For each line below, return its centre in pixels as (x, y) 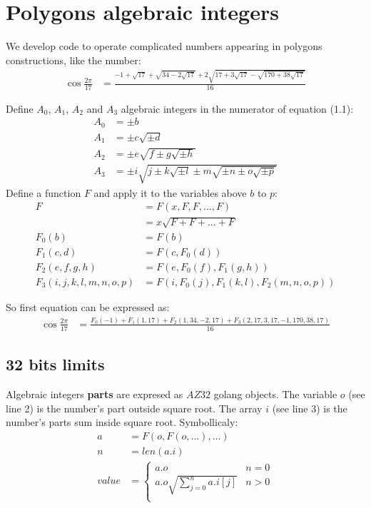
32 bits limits (55, 364)
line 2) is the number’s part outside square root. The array (134, 408)
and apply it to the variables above (170, 192)
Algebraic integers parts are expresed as (95, 393)
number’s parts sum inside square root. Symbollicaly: (122, 422)
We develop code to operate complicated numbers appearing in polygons (164, 46)
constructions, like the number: (73, 60)
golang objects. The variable (275, 393)
